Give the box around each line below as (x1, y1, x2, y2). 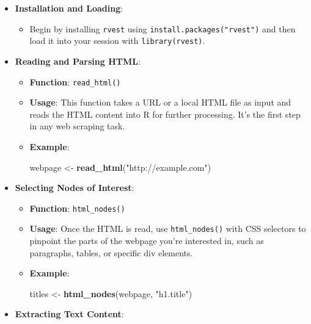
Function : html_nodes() (29, 201, 125, 214)
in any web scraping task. (29, 120, 125, 132)
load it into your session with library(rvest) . (29, 34, 205, 47)
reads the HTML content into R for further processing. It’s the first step (29, 107, 301, 120)
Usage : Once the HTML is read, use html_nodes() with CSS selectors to (29, 222, 306, 235)
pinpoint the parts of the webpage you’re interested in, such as (29, 234, 264, 247)
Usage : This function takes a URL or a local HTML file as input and (29, 96, 291, 109)
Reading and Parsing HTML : (15, 54, 141, 67)
